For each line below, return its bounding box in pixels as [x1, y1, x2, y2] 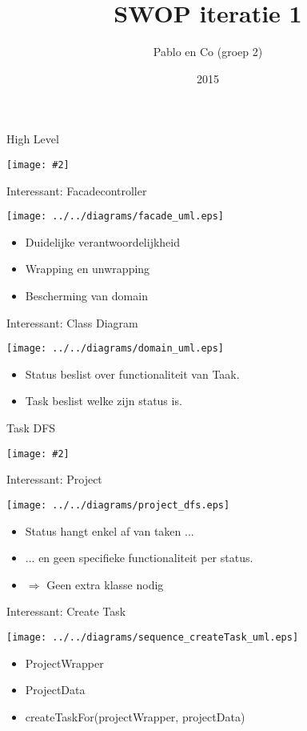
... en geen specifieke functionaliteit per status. [25, 549, 253, 566]
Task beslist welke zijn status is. [25, 392, 182, 409]
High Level [6, 131, 59, 147]
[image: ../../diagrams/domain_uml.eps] [6, 343, 225, 355]
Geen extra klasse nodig [46, 576, 164, 592]
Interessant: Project [6, 471, 102, 488]
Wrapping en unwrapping [25, 260, 150, 277]
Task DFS [6, 420, 56, 436]
